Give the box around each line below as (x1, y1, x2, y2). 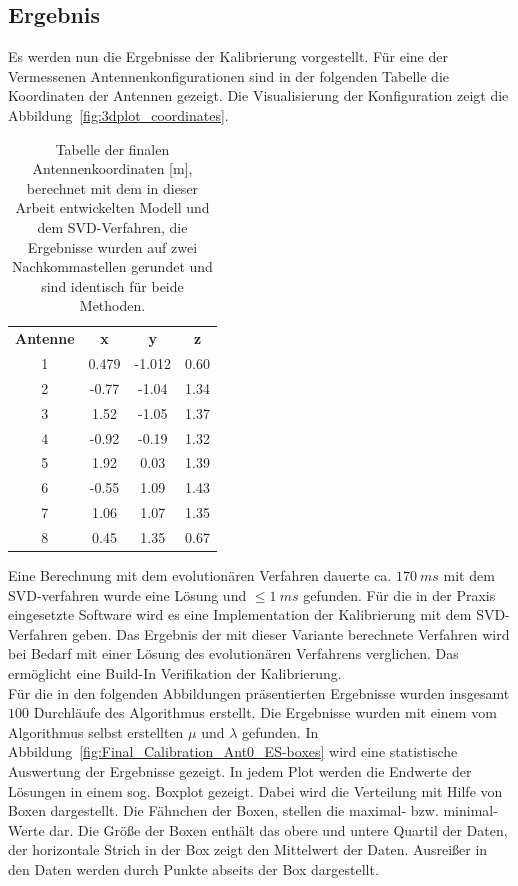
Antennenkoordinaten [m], (32, 158, 193, 179)
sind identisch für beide (41, 275, 184, 296)
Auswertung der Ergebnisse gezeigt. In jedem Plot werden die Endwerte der (8, 760, 472, 781)
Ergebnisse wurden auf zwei (27, 236, 198, 257)
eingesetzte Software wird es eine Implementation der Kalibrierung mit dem (8, 604, 472, 625)
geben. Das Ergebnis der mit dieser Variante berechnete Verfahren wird (72, 623, 510, 644)
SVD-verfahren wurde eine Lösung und (8, 584, 247, 605)
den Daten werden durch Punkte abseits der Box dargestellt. (8, 858, 379, 879)
